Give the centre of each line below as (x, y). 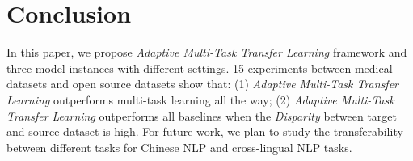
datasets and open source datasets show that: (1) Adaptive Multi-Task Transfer (203, 84)
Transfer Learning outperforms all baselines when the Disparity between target (202, 115)
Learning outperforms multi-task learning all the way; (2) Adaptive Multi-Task (200, 99)
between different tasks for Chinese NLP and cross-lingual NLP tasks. (179, 147)
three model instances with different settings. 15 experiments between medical (200, 68)
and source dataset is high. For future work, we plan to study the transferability (205, 131)
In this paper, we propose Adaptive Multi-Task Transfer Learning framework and (207, 52)
